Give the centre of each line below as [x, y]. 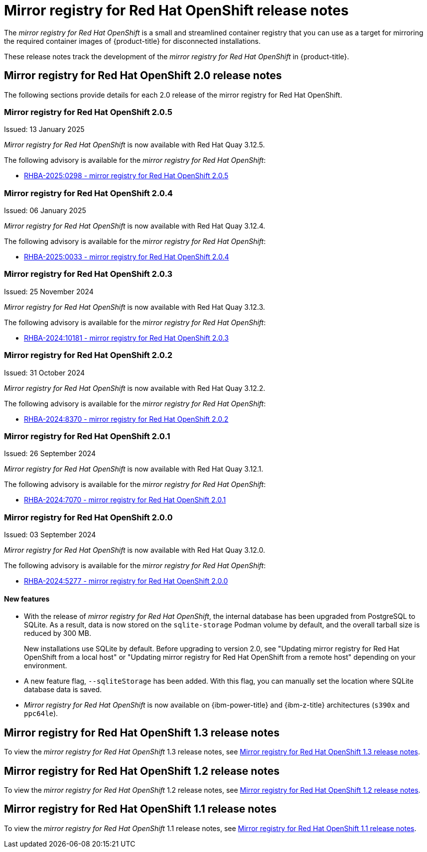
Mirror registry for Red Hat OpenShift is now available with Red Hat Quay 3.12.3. [135, 307]
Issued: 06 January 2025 [45, 211]
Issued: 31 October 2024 [45, 372]
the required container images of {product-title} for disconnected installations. [133, 41]
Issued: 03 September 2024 [50, 535]
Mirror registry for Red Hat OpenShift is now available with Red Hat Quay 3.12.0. [135, 550]
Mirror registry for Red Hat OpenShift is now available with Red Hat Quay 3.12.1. [134, 469]
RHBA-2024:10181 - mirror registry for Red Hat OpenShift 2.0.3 [126, 338]
